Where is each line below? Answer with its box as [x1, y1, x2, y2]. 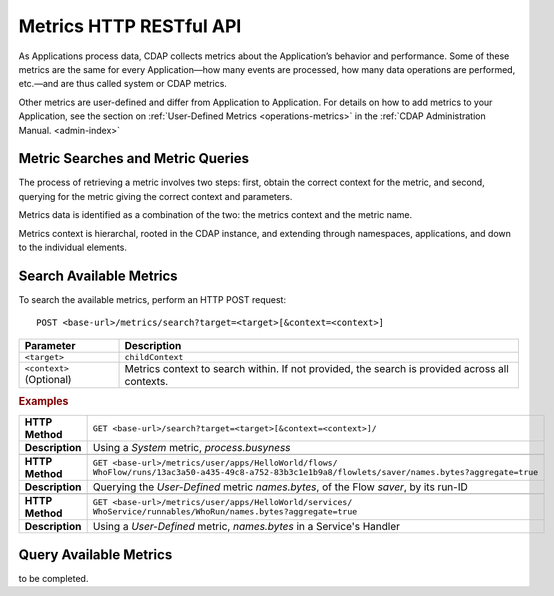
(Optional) [24, 373, 72, 387]
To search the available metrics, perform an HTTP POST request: [18, 293, 287, 305]
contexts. [124, 374, 169, 388]
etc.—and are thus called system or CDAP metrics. [18, 78, 227, 90]
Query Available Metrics [18, 546, 173, 563]
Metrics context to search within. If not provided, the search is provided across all [124, 361, 509, 375]
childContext [124, 351, 184, 362]
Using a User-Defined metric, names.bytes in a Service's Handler [92, 520, 400, 534]
